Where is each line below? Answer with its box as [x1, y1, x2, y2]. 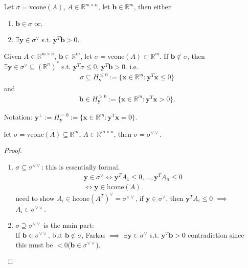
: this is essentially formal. [41, 162, 120, 172]
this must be [15, 239, 53, 249]
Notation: [4, 112, 32, 122]
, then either [134, 1, 171, 11]
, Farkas [81, 229, 106, 240]
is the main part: [44, 220, 94, 230]
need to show [15, 193, 55, 203]
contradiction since [187, 229, 244, 240]
